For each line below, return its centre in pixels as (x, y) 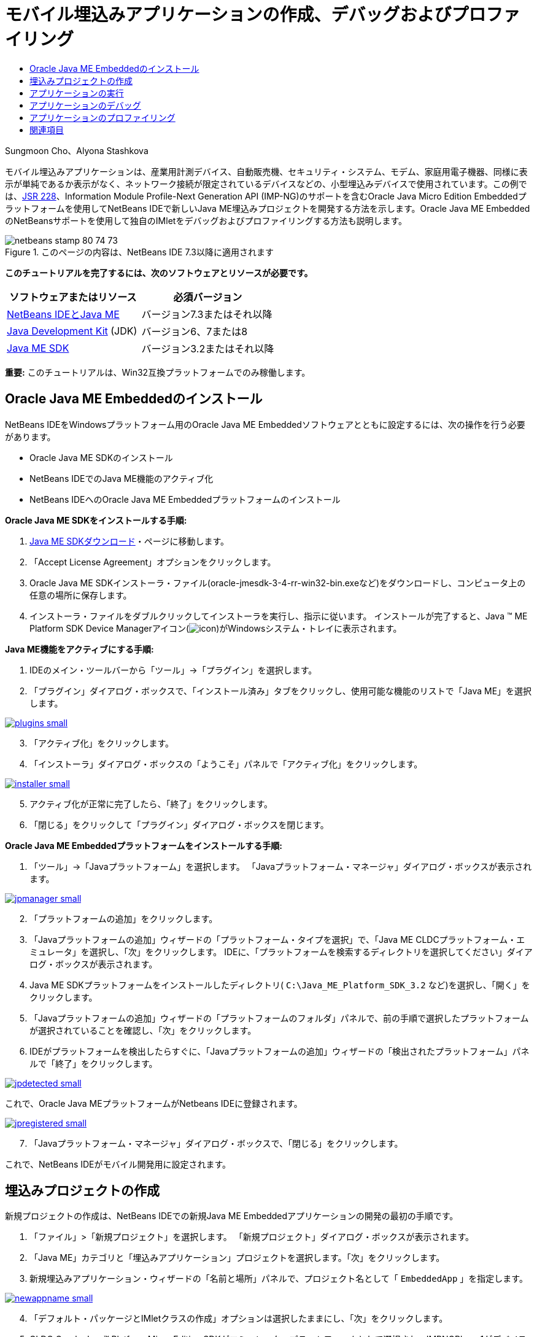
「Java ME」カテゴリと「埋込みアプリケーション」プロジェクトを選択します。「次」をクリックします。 (237, 1258)
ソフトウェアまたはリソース (73, 297)
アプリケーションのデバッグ (85, 105)
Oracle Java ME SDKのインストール (101, 457)
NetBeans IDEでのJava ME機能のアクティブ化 (122, 478)
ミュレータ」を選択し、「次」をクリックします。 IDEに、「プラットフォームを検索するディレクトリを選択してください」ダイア (281, 951)
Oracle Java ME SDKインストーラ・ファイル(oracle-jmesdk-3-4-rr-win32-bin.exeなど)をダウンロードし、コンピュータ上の (278, 583)
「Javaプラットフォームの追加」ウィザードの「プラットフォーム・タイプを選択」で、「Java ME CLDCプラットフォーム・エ (277, 939)
